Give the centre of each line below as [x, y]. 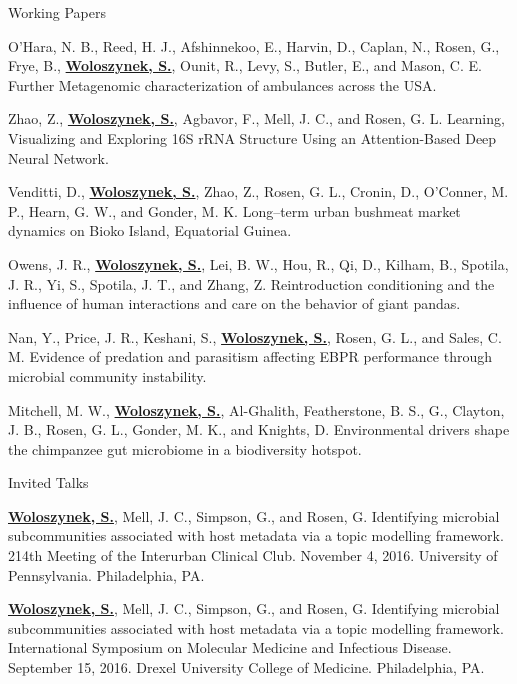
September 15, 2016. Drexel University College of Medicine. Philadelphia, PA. [246, 667]
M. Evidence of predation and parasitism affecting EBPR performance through [250, 356]
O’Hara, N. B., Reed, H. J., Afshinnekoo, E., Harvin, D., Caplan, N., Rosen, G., [254, 45]
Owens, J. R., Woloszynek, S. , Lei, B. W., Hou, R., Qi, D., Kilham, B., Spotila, [258, 263]
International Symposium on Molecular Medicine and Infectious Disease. [230, 647]
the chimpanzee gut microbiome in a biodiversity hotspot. [185, 448]
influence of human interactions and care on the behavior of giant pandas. [234, 303]
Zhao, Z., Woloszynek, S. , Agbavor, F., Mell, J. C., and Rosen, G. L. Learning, [256, 118]
